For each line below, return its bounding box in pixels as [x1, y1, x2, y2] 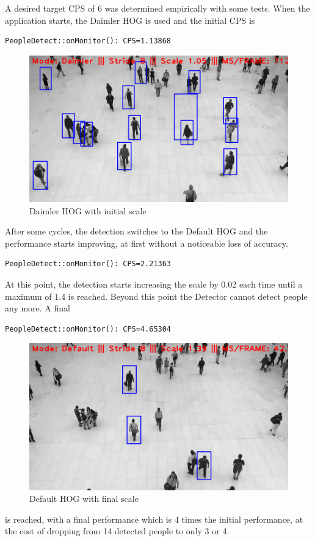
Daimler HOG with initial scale [29, 204, 147, 217]
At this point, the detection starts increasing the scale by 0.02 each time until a [5, 278, 303, 291]
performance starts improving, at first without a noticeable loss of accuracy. [5, 236, 288, 249]
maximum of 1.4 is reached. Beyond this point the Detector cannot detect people [5, 289, 308, 302]
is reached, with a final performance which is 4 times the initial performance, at [5, 512, 303, 525]
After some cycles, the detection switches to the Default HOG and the [5, 225, 268, 238]
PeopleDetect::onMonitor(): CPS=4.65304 [5, 324, 172, 333]
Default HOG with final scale [29, 492, 139, 505]
